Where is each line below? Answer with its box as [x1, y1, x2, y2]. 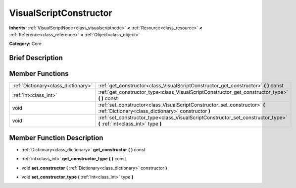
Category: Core [9, 41, 42, 47]
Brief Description [9, 54, 63, 62]
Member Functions [9, 69, 69, 78]
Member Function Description [9, 133, 103, 142]
